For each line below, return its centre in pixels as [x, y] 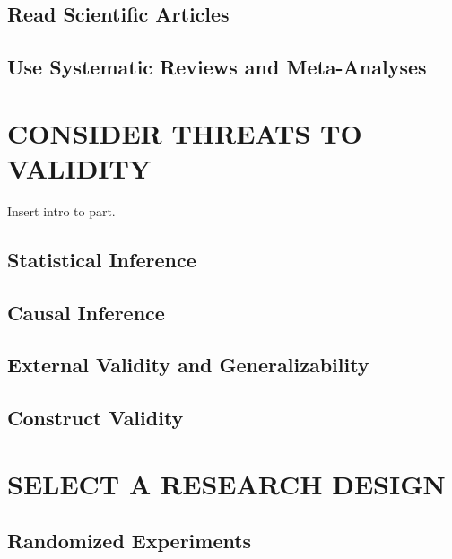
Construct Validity [96, 418]
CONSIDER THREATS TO [185, 132]
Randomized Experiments [130, 541]
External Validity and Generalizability [188, 365]
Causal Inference [86, 312]
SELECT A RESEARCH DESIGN [226, 483]
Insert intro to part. [61, 210]
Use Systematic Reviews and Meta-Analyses [217, 67]
